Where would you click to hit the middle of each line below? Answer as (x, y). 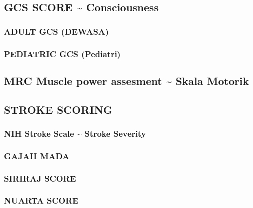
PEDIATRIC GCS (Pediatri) (62, 53)
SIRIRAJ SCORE (40, 178)
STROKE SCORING (58, 109)
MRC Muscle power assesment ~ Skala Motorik (126, 80)
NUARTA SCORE (41, 200)
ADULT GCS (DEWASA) (56, 31)
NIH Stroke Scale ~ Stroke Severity (75, 133)
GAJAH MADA (37, 156)
